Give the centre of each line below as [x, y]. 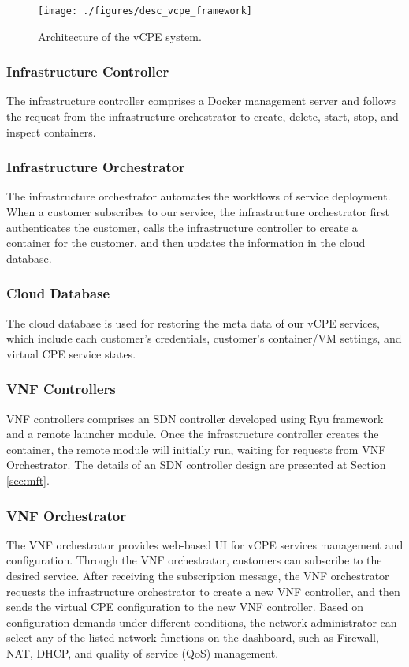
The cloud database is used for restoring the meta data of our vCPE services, [193, 322]
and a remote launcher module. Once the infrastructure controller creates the [193, 434]
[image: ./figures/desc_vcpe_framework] [145, 11]
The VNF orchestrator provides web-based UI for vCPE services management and [205, 544]
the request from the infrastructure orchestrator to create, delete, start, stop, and [203, 116]
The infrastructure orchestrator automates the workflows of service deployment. [199, 196]
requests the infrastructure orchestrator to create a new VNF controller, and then [203, 591]
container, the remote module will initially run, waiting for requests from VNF [196, 449]
